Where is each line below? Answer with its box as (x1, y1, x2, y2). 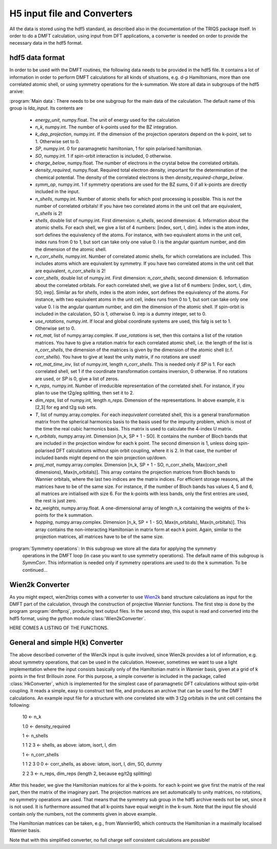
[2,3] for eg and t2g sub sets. (35, 404, 97, 410)
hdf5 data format (9, 53, 65, 62)
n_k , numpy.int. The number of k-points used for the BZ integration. (35, 124, 178, 130)
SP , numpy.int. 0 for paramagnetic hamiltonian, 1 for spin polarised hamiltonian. (35, 145, 203, 152)
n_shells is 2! (35, 210, 63, 216)
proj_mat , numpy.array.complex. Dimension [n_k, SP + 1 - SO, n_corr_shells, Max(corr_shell (35, 462, 228, 468)
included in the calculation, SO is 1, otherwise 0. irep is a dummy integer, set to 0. (35, 311, 207, 317)
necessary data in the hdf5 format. (9, 40, 83, 46)
